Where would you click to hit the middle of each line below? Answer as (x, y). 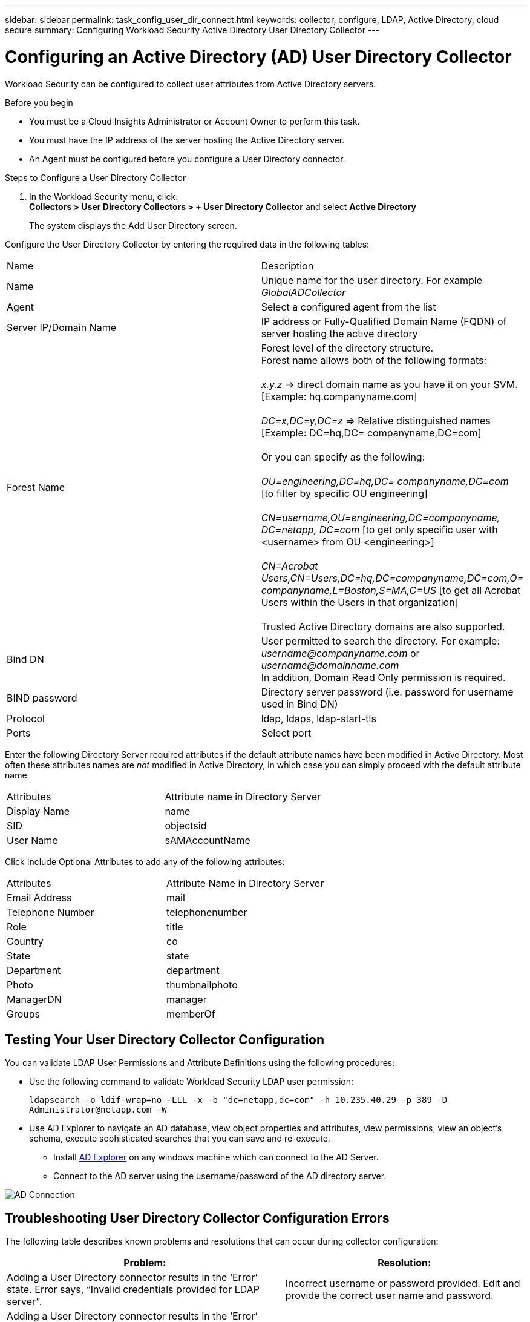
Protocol (26, 718)
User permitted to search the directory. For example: (381, 641)
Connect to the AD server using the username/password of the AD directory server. (220, 1176)
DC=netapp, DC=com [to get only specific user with (379, 529)
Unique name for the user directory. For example (371, 280)
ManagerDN (34, 999)
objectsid (186, 825)
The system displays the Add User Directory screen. (133, 225)
